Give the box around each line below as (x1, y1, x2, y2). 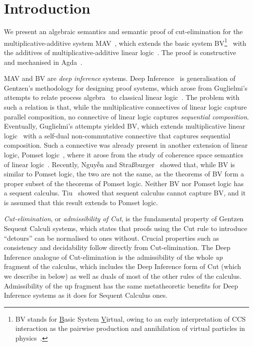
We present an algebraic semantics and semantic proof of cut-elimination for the (4, 26, 243, 37)
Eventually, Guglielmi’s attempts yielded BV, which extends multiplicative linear (4, 121, 245, 131)
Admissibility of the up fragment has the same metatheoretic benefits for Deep (4, 280, 238, 290)
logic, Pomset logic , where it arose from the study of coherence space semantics (4, 149, 243, 159)
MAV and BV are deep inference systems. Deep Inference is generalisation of (4, 73, 235, 83)
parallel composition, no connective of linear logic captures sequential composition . (4, 111, 249, 121)
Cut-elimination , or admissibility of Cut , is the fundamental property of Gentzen (4, 213, 244, 224)
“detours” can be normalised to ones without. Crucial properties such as (4, 232, 219, 243)
